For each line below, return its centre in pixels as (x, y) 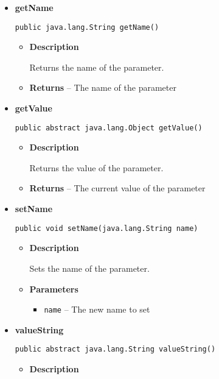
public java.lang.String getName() (87, 27)
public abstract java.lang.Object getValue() (109, 128)
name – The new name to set (97, 309)
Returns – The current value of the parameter (117, 188)
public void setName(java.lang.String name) (106, 228)
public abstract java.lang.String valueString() (115, 349)
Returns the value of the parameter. (96, 167)
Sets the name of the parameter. (89, 268)
